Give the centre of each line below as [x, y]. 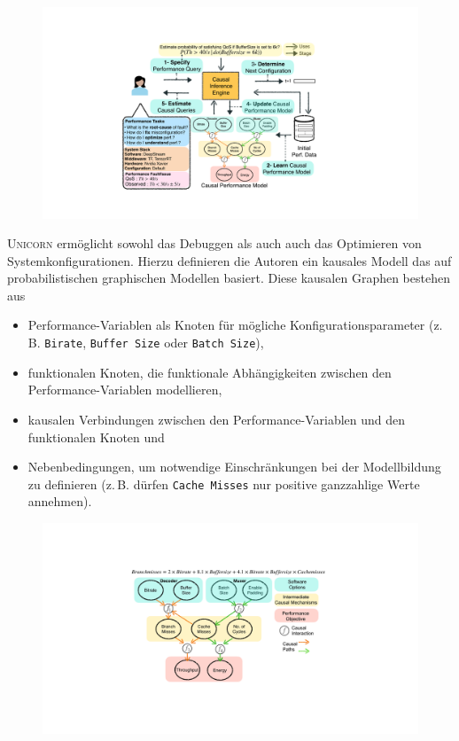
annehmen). [60, 501]
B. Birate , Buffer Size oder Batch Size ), [146, 343]
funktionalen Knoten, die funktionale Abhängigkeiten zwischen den [210, 372]
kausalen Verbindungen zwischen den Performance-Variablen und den [217, 419]
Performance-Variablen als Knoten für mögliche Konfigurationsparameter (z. [235, 325]
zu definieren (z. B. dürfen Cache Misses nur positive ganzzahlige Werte [224, 484]
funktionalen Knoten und [96, 437]
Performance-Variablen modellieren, [125, 390]
